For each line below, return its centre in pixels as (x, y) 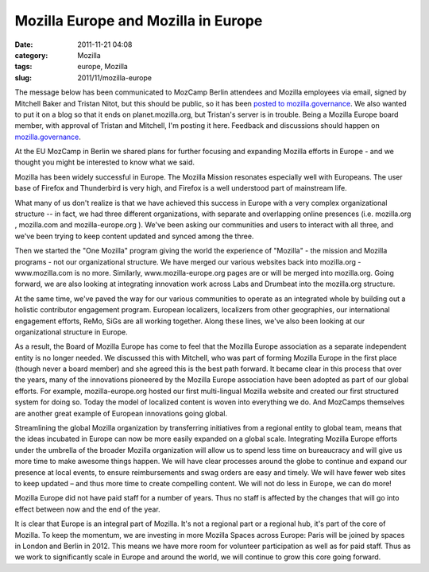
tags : (23, 67)
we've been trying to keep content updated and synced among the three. (134, 236)
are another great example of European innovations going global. (121, 413)
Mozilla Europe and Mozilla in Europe (139, 21)
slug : (23, 77)
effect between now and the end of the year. (87, 509)
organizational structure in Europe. (71, 332)
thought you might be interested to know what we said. (104, 162)
